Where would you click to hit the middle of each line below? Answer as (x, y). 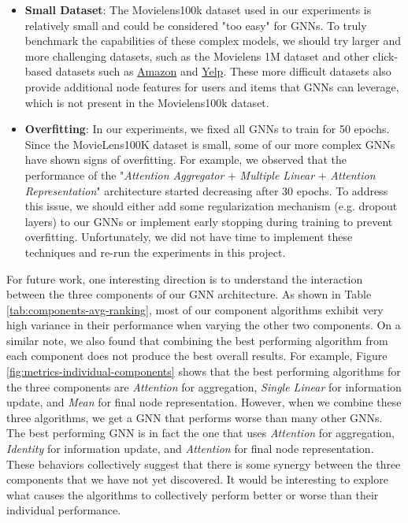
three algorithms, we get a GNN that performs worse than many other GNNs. (195, 417)
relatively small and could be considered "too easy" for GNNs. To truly (196, 25)
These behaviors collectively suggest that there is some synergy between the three (204, 464)
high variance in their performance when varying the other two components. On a (204, 325)
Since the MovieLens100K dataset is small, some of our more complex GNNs (210, 144)
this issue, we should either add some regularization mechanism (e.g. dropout (211, 206)
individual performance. (64, 510)
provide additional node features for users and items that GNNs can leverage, (212, 86)
